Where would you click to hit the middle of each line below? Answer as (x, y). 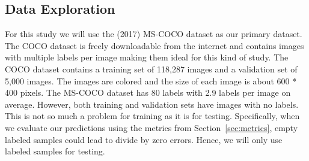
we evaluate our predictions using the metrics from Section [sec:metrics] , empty (151, 127)
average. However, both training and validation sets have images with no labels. (152, 104)
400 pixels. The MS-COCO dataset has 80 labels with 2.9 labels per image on (148, 92)
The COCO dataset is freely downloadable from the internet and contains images (154, 45)
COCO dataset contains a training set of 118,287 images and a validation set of (151, 69)
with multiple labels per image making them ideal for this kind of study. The (147, 57)
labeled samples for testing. (55, 151)
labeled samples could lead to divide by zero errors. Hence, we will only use (144, 139)
